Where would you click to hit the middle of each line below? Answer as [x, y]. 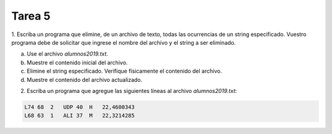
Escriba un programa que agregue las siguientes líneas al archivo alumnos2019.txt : [132, 91]
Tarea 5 [31, 16]
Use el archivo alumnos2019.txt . [68, 54]
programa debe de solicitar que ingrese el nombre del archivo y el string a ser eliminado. [124, 42]
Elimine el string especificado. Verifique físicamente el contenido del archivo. [124, 71]
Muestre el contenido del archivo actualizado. [85, 80]
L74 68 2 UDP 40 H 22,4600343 [80, 107]
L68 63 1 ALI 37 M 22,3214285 [80, 116]
